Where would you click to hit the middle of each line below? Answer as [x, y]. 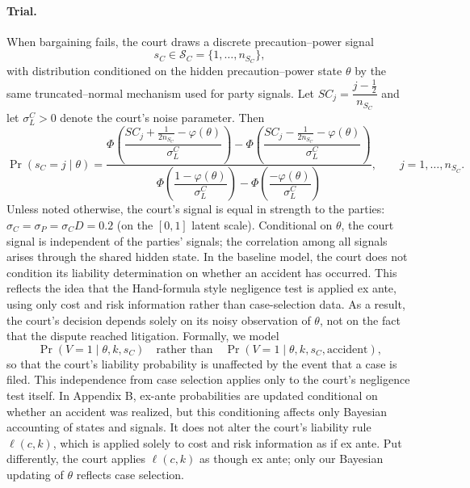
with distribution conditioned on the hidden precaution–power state [174, 71]
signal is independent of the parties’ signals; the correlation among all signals [197, 240]
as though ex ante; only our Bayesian [292, 459]
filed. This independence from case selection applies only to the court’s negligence [208, 379]
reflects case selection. [130, 474]
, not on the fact [360, 320]
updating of [35, 474]
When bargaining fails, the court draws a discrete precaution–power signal [190, 41]
